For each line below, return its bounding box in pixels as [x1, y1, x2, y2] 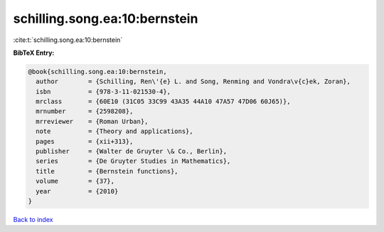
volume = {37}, [36, 177, 115, 185]
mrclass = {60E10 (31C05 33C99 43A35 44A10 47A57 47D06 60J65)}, [36, 97, 291, 106]
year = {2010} [36, 187, 119, 195]
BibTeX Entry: [13, 48, 55, 57]
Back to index [13, 215, 53, 223]
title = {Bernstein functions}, [36, 167, 178, 175]
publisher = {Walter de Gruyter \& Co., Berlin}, [36, 147, 228, 156]
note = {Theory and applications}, [36, 127, 193, 135]
